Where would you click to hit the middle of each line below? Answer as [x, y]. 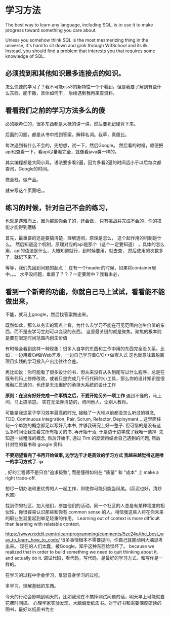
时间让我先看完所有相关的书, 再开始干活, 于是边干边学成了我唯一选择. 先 [89, 432]
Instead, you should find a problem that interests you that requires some [80, 51]
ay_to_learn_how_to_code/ [33, 540]
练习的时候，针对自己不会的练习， [58, 208]
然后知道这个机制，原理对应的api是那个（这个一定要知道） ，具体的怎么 [90, 245]
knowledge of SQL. [25, 56]
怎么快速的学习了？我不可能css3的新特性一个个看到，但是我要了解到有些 [81, 86]
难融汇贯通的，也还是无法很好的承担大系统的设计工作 [61, 385]
